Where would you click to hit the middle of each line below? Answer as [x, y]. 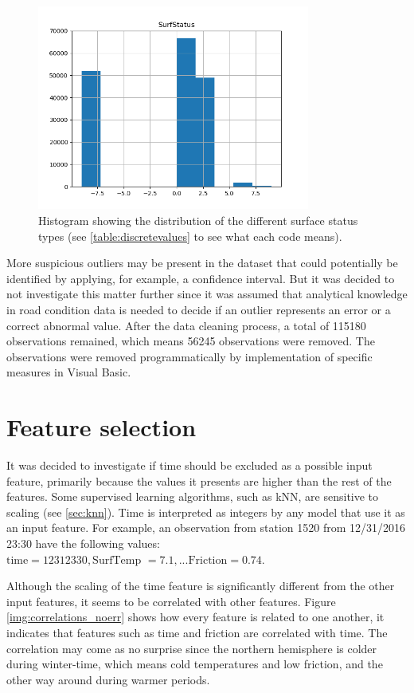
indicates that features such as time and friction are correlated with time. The [197, 632]
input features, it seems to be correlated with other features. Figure [171, 601]
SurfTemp [117, 560]
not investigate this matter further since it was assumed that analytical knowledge [207, 294]
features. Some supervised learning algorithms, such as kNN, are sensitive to [193, 496]
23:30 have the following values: [83, 543]
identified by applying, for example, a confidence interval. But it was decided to [201, 278]
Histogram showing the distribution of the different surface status [198, 220]
